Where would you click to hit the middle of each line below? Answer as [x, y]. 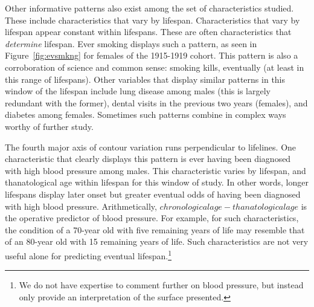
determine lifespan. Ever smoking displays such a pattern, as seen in [131, 43]
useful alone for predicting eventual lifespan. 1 [88, 254]
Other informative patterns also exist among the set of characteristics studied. [149, 8]
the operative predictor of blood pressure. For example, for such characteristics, [152, 218]
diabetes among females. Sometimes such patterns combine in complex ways [146, 115]
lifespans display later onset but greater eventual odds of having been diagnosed [153, 194]
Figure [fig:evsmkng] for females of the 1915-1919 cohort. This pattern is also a [152, 55]
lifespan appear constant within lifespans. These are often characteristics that [148, 32]
